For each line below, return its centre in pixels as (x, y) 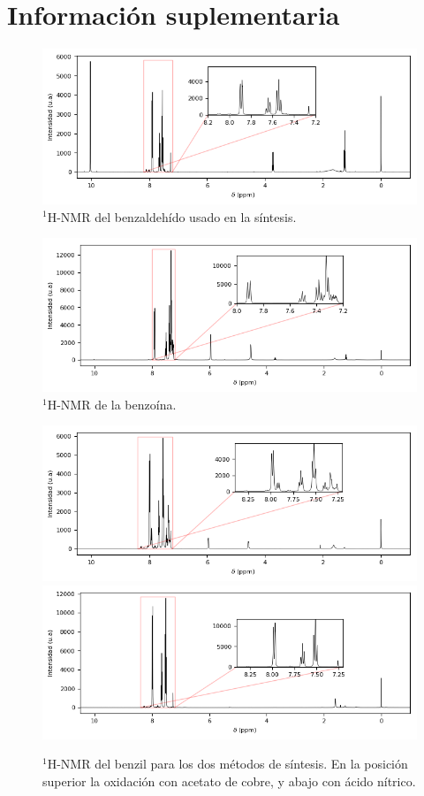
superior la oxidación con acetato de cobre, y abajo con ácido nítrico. (229, 781)
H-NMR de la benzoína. (112, 404)
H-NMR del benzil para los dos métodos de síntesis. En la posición (227, 764)
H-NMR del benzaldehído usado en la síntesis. (172, 216)
